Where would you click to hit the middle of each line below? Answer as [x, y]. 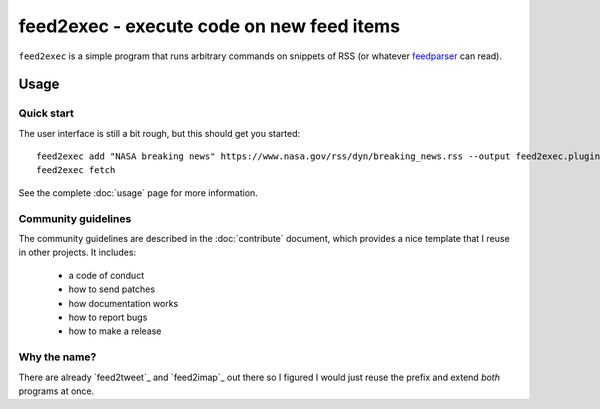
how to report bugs [108, 317]
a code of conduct [106, 275]
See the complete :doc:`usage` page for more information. [138, 192]
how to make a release [115, 331]
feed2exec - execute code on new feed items [209, 26]
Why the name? [57, 357]
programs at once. [56, 391]
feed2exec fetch [76, 170]
